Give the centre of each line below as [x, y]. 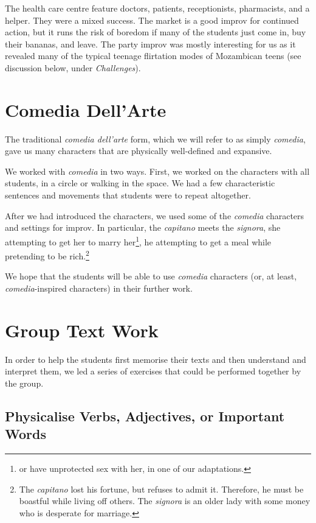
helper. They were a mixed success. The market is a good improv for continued [152, 20]
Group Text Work [82, 330]
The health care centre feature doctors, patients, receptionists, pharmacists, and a [157, 8]
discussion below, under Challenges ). [73, 67]
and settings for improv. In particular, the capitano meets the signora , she [143, 227]
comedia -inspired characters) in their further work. [99, 288]
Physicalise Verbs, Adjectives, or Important [145, 416]
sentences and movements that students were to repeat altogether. [128, 195]
